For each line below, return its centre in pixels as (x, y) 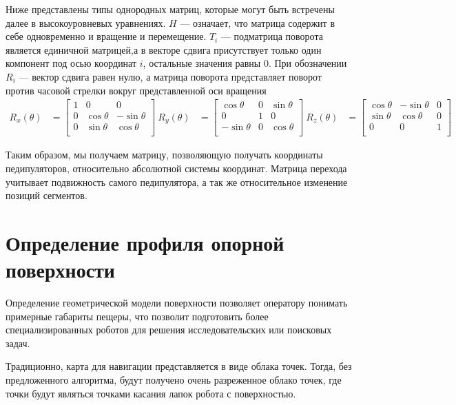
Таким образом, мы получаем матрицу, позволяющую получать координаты (164, 155)
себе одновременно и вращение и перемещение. (106, 36)
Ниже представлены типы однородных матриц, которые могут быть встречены (170, 9)
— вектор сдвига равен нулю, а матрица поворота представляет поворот (170, 76)
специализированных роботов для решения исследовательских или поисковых (169, 330)
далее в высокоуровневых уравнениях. (86, 22)
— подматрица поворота (272, 36)
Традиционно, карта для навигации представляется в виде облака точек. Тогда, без (179, 366)
